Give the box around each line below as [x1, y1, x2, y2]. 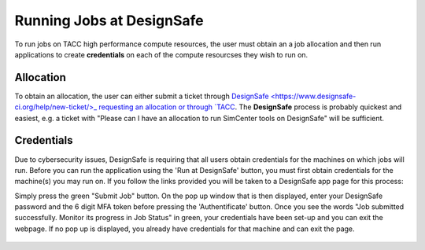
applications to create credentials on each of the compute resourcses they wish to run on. [14, 50, 309, 59]
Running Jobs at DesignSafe [14, 12, 204, 29]
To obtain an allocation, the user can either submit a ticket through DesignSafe [14, 91, 269, 101]
